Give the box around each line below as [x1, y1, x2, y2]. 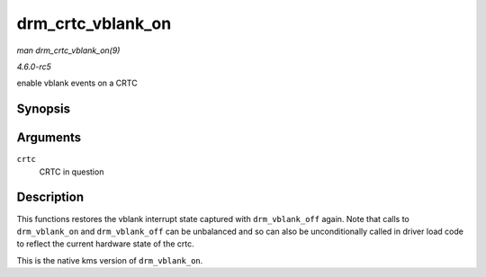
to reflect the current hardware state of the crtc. [16, 238, 195, 249]
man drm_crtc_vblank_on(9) [16, 45, 121, 56]
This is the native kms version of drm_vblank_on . [16, 255, 203, 265]
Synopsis [16, 102, 71, 117]
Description [16, 190, 85, 205]
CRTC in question [39, 166, 104, 177]
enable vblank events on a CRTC [16, 77, 139, 89]
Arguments [16, 130, 82, 146]
